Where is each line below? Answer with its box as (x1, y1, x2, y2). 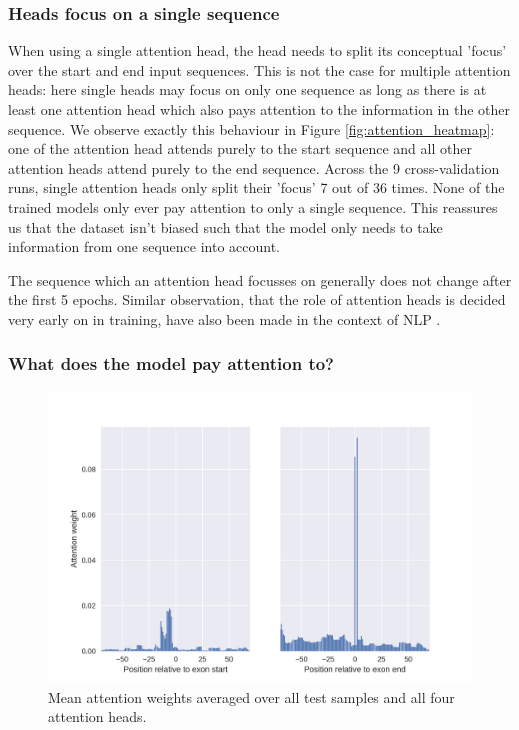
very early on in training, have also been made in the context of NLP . (8, 308, 441, 329)
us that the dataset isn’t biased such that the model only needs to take (8, 216, 443, 237)
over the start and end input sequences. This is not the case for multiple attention (8, 59, 511, 80)
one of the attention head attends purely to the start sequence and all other (8, 138, 472, 159)
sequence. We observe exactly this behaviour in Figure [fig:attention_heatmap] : (8, 118, 495, 139)
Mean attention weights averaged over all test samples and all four (48, 686, 455, 707)
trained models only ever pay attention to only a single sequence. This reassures (8, 196, 498, 217)
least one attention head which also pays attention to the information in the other (8, 99, 510, 119)
